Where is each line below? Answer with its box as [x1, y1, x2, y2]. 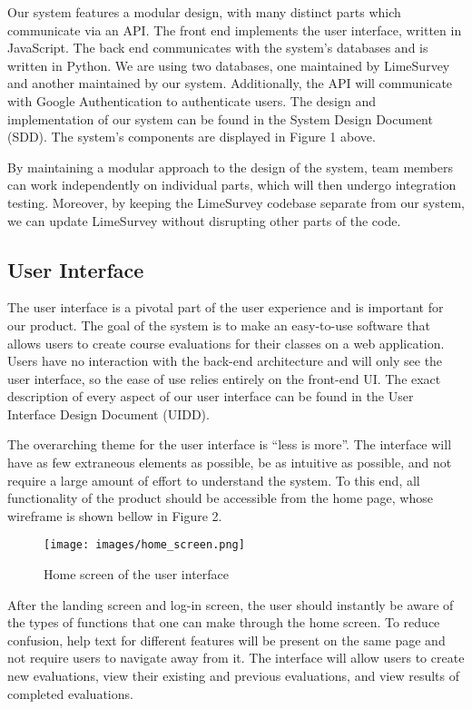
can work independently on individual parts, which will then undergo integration [7, 175, 457, 194]
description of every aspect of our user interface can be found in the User [7, 387, 414, 406]
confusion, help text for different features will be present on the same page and [7, 630, 446, 649]
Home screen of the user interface [44, 565, 230, 584]
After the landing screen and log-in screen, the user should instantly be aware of [7, 595, 454, 614]
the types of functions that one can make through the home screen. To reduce [7, 613, 440, 632]
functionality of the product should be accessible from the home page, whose [7, 488, 433, 507]
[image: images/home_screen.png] [44, 538, 245, 552]
